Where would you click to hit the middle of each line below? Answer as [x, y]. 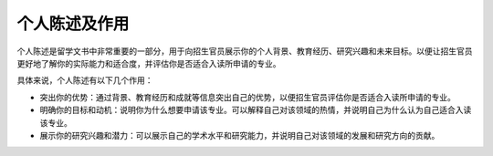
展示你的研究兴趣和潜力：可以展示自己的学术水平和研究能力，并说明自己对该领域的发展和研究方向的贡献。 [240, 135]
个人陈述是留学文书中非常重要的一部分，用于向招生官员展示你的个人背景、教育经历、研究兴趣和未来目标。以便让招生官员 [245, 51]
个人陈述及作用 [73, 24]
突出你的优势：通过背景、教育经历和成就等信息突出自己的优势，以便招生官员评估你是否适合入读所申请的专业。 [247, 97]
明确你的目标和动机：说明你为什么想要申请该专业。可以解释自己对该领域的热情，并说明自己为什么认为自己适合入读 [256, 110]
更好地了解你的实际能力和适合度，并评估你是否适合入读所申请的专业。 [149, 63]
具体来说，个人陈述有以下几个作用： [85, 80]
